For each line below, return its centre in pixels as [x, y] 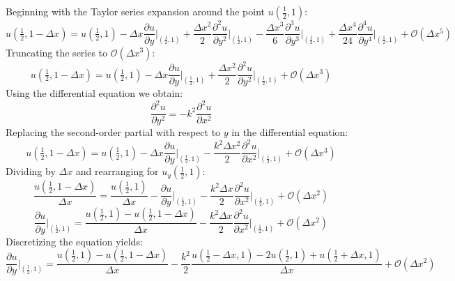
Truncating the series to [57, 52]
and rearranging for [117, 171]
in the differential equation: [290, 132]
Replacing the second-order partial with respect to [113, 132]
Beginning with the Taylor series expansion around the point [135, 11]
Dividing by [31, 171]
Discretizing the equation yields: [74, 241]
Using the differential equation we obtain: [94, 93]
